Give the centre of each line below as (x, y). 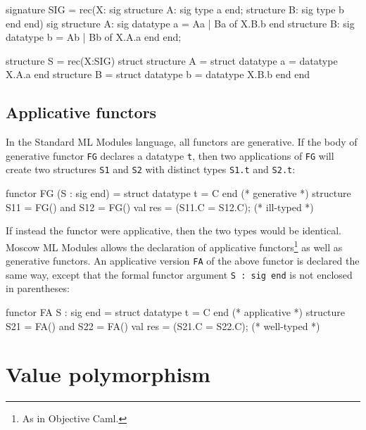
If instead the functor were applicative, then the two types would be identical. (174, 230)
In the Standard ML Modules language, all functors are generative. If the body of (182, 142)
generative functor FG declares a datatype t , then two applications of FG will (170, 155)
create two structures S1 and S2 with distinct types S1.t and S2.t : (151, 169)
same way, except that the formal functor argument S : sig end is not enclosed (179, 274)
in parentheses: (38, 288)
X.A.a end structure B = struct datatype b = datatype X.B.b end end (158, 74)
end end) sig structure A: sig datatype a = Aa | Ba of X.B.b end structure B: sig (180, 23)
